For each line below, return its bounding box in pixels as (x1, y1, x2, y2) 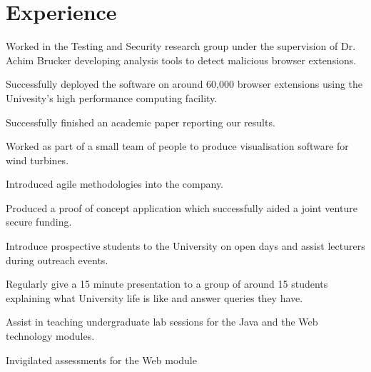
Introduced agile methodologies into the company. (6, 176, 224, 191)
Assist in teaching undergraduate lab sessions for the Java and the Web (6, 314, 318, 329)
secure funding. (6, 214, 72, 229)
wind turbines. (6, 152, 69, 167)
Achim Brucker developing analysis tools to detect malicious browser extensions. (6, 52, 357, 67)
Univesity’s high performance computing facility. (6, 90, 218, 105)
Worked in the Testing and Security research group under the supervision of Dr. (6, 39, 356, 54)
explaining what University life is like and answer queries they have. (6, 290, 303, 305)
